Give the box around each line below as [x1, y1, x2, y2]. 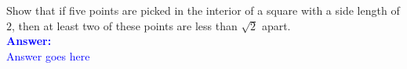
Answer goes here [6, 47, 90, 64]
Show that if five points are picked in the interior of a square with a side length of [6, 2, 400, 18]
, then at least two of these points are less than [12, 17, 238, 33]
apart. [261, 17, 291, 33]
